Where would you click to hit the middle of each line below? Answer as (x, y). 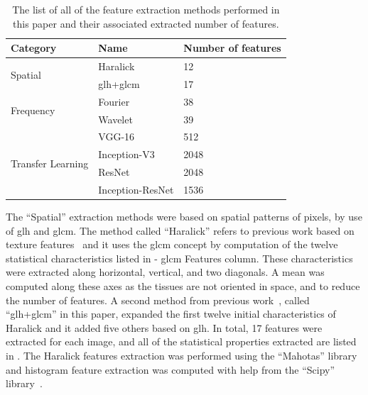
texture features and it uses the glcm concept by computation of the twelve (172, 244)
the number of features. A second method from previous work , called (158, 300)
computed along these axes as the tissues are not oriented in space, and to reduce (183, 286)
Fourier (114, 101)
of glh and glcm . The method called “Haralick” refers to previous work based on (180, 230)
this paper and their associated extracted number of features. (146, 23)
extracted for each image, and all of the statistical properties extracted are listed (181, 341)
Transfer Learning (50, 163)
